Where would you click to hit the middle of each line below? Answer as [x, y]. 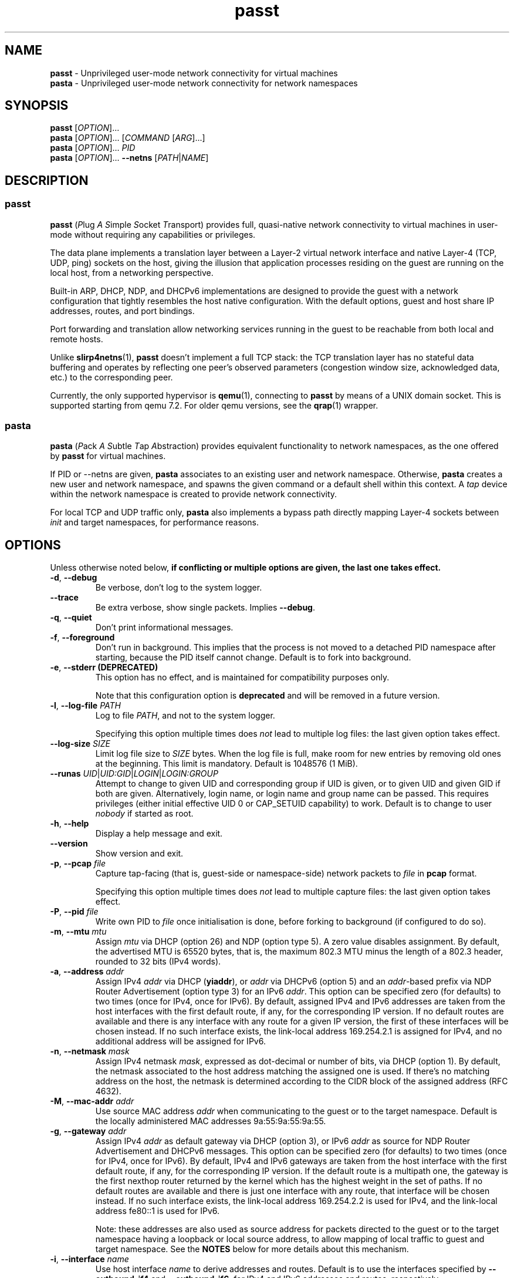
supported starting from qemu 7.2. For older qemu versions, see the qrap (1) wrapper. [214, 405]
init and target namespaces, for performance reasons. [154, 522]
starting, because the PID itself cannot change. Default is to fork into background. [253, 657]
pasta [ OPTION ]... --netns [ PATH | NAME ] [129, 158]
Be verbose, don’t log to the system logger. [179, 588]
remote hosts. [77, 339]
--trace [64, 598]
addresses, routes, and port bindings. [122, 311]
